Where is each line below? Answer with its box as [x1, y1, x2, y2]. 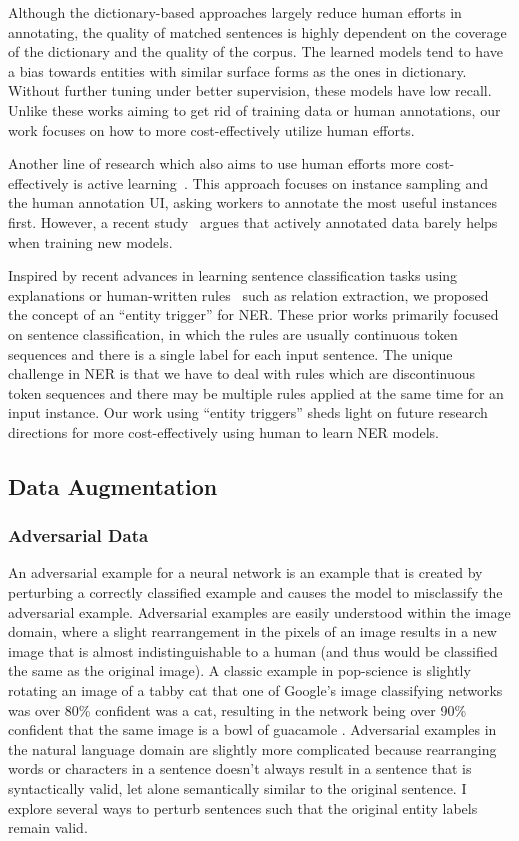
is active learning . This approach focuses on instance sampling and [73, 172, 489, 193]
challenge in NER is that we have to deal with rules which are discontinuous [8, 363, 476, 384]
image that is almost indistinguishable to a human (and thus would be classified [8, 640, 498, 661]
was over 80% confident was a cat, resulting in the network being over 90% [8, 699, 467, 720]
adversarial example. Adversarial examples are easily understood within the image [8, 601, 511, 622]
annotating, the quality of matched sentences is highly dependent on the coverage [8, 21, 507, 42]
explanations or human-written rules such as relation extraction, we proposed [8, 284, 489, 305]
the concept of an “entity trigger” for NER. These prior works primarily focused [8, 304, 499, 325]
